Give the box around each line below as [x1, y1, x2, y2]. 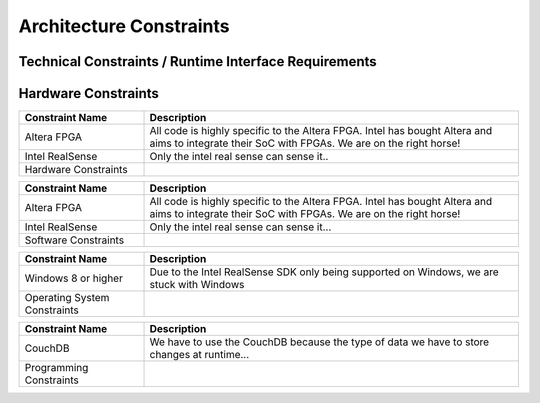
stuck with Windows [149, 278, 245, 292]
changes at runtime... [149, 348, 250, 362]
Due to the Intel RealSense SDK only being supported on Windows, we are [149, 265, 499, 279]
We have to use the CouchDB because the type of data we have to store [149, 335, 490, 349]
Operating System [24, 291, 110, 305]
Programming [24, 361, 89, 375]
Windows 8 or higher [24, 271, 124, 285]
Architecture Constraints [18, 15, 230, 37]
